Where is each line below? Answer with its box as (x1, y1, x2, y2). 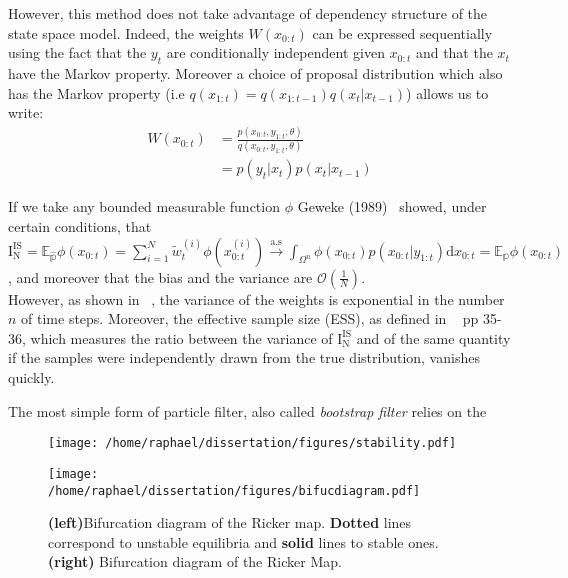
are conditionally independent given (166, 42, 385, 63)
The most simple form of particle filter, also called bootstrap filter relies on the (8, 400, 487, 421)
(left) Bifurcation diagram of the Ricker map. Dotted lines (48, 512, 412, 533)
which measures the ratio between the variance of (30, 327, 333, 348)
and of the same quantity (356, 327, 511, 348)
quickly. (8, 367, 55, 388)
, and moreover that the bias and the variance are (8, 266, 313, 287)
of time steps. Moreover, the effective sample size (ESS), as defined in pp (21, 308, 479, 329)
